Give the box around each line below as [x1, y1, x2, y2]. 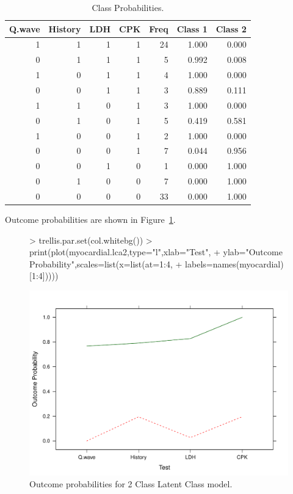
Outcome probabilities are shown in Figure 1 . [5, 212, 176, 225]
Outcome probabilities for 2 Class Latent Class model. [29, 478, 233, 490]
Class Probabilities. [92, 1, 164, 13]
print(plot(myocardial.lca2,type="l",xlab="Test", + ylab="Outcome [29, 245, 283, 258]
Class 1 [176, 22, 208, 35]
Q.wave [9, 22, 40, 35]
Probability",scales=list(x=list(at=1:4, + [29, 257, 183, 270]
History [48, 22, 81, 35]
